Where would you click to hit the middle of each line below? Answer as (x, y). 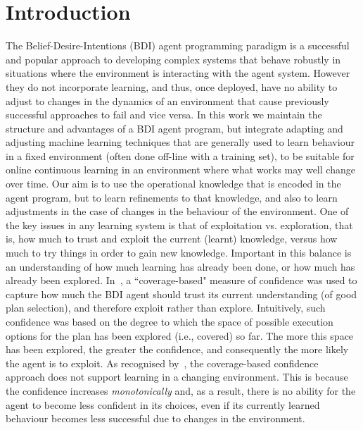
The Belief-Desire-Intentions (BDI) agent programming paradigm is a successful (178, 45)
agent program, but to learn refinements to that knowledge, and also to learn (172, 197)
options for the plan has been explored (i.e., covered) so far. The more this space (180, 335)
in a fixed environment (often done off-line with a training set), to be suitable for (180, 155)
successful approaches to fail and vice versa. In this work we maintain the (164, 115)
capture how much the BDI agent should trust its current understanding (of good (181, 294)
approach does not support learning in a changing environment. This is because (177, 377)
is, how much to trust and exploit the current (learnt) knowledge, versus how (172, 239)
